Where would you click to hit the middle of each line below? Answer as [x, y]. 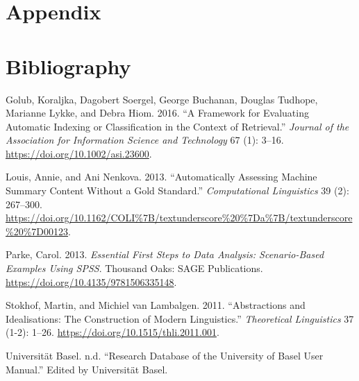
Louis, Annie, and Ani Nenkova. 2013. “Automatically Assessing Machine [161, 177]
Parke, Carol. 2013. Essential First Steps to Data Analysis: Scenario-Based [165, 254]
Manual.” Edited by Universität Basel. [87, 369]
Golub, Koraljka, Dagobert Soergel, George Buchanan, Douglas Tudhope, [162, 99]
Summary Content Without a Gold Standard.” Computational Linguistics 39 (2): [177, 190]
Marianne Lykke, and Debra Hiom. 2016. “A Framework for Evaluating [157, 113]
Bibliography [68, 66]
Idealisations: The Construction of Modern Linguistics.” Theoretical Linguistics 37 [180, 318]
